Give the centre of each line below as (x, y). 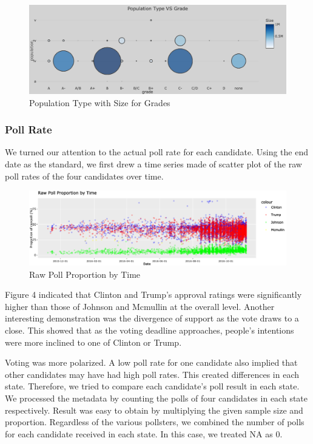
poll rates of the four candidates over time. (84, 176)
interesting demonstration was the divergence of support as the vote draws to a (152, 318)
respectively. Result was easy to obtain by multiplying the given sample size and (154, 410)
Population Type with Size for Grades (100, 102)
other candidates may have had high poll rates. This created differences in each (152, 374)
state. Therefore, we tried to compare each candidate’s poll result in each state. (152, 386)
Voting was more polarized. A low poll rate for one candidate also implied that (151, 362)
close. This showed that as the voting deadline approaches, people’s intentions (150, 330)
